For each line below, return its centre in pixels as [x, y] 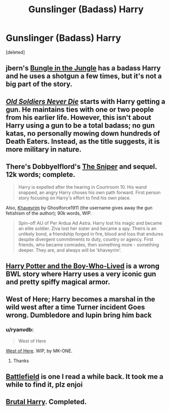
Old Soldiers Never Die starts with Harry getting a [86, 101]
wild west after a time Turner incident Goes [75, 307]
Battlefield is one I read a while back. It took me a [84, 377]
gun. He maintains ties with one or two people [80, 109]
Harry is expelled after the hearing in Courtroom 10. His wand [82, 187]
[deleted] [15, 52]
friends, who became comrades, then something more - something [89, 245]
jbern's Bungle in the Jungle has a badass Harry [83, 68]
